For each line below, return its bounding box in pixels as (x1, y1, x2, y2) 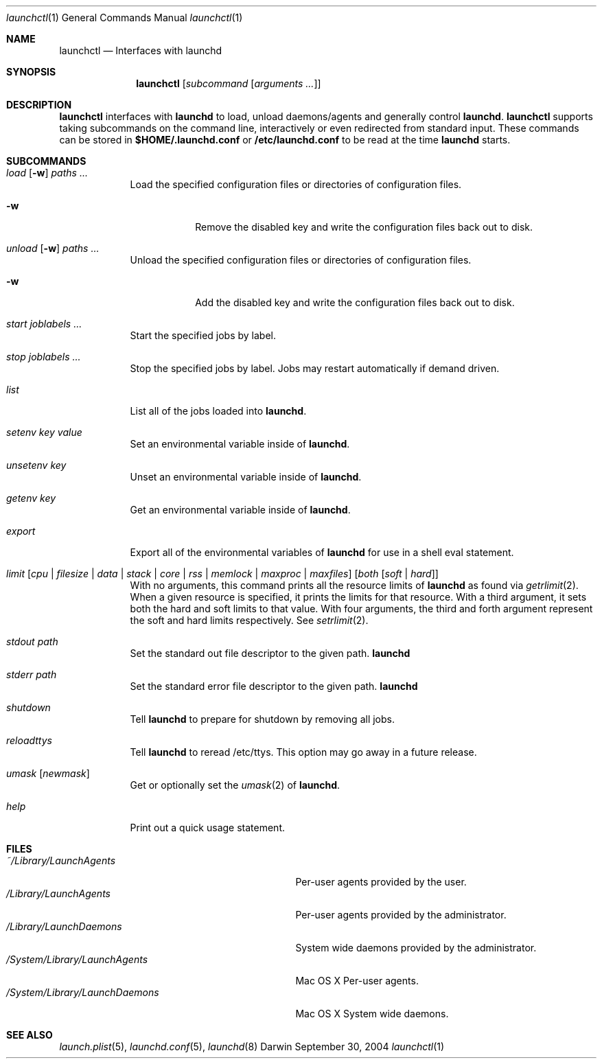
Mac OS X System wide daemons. (295, 1008, 449, 1019)
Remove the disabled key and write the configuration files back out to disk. (195, 221, 533, 233)
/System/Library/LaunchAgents (6, 953, 148, 965)
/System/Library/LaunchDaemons (6, 986, 159, 998)
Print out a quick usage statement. (130, 822, 286, 833)
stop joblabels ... (6, 351, 81, 362)
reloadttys (6, 735, 52, 746)
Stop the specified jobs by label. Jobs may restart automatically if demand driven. (130, 362, 500, 374)
